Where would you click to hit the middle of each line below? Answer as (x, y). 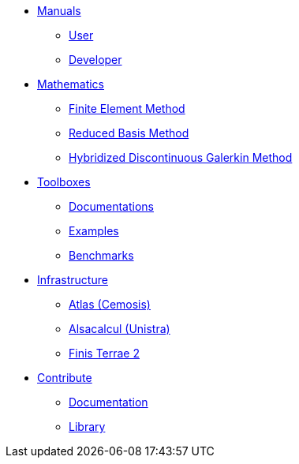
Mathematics (71, 84)
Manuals (59, 11)
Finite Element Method (127, 109)
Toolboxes (64, 182)
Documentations (112, 206)
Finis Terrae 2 (105, 353)
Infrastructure (73, 280)
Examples (94, 231)
